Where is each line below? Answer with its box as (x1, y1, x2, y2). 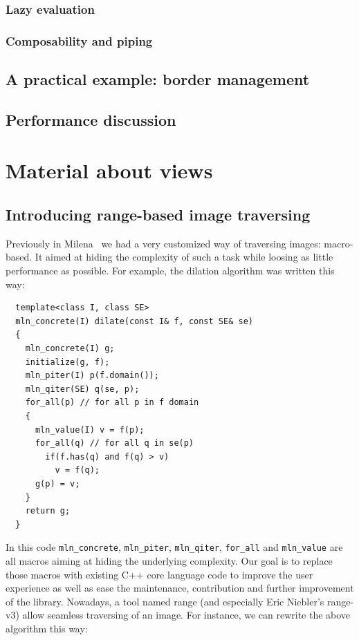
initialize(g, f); (25, 357, 110, 367)
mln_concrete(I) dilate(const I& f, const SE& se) (15, 316, 253, 326)
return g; (25, 506, 71, 516)
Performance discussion (6, 109, 176, 130)
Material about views (6, 156, 213, 185)
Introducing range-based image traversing (6, 204, 311, 225)
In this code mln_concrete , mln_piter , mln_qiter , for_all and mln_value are (6, 540, 343, 554)
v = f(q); (55, 465, 100, 476)
